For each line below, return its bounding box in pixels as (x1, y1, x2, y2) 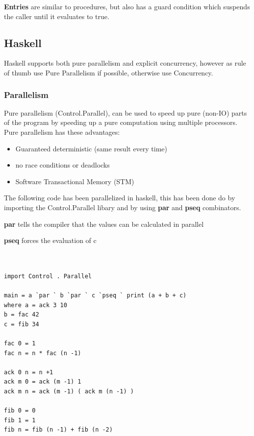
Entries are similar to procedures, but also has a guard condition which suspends (4, 1, 250, 11)
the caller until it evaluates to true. (4, 11, 109, 21)
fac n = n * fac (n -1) (4, 349, 81, 357)
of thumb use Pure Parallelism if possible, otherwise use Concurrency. (4, 67, 213, 77)
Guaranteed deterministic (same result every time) (15, 143, 168, 153)
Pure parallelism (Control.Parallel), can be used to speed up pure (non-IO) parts (4, 107, 247, 118)
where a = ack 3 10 (4, 301, 67, 309)
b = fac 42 (4, 311, 39, 318)
